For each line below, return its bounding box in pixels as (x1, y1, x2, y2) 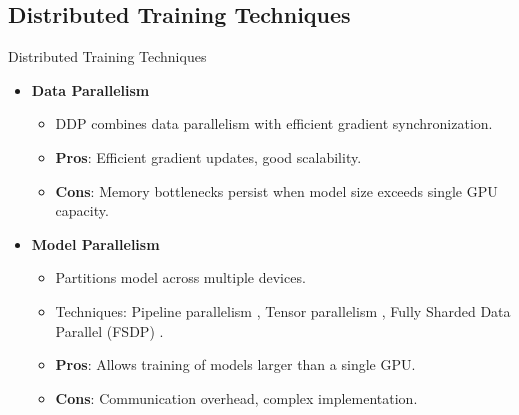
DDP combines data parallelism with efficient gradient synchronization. (55, 113, 493, 134)
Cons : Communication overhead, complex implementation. (55, 387, 418, 408)
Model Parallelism (31, 233, 160, 254)
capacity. (55, 200, 109, 221)
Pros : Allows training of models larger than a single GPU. (55, 354, 416, 375)
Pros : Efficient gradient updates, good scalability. (55, 146, 362, 167)
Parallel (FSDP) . (55, 320, 164, 341)
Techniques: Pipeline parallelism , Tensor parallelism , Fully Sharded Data (55, 300, 511, 321)
